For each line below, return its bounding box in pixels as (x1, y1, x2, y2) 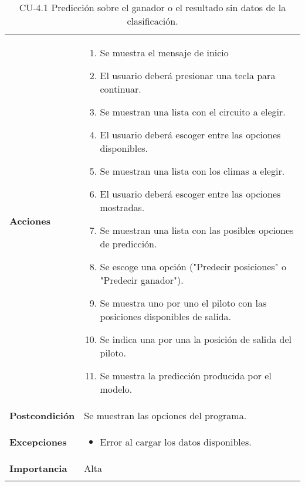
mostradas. (100, 200, 145, 214)
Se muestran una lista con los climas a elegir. (100, 164, 285, 178)
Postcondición (9, 409, 75, 422)
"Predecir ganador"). (100, 273, 184, 287)
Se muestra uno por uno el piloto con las (100, 296, 267, 310)
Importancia (9, 461, 67, 475)
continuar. (100, 82, 141, 96)
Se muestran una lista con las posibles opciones (100, 223, 294, 237)
